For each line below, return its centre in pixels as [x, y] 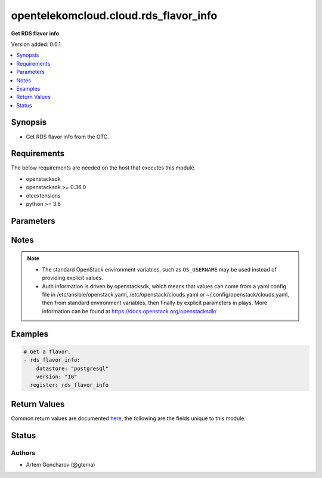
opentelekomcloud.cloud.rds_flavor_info [114, 16]
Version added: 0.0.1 [36, 44]
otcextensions [43, 195]
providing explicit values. [73, 278]
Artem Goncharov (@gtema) [61, 465]
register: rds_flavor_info [69, 385]
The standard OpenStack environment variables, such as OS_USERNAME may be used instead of [159, 269]
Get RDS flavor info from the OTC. [68, 137]
